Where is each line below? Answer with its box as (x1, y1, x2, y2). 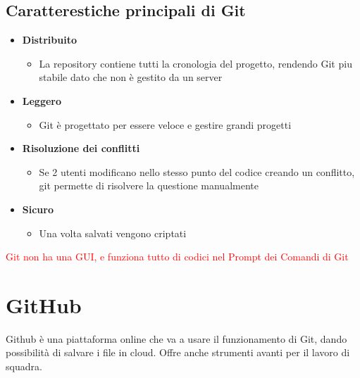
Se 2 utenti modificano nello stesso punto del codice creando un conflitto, (39, 164, 355, 179)
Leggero (22, 93, 62, 108)
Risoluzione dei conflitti (22, 141, 140, 156)
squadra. (6, 359, 42, 374)
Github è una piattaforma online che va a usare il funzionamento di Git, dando (6, 331, 347, 346)
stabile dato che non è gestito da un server (39, 70, 223, 84)
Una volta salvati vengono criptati (39, 225, 187, 240)
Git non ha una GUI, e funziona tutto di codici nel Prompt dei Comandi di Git (6, 249, 349, 264)
